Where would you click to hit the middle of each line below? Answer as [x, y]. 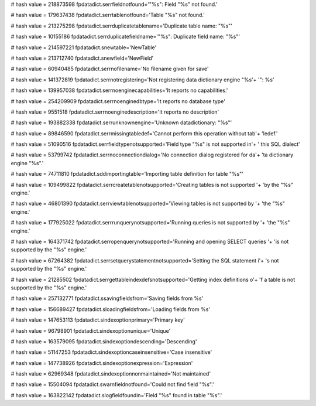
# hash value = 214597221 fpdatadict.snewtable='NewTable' [84, 47]
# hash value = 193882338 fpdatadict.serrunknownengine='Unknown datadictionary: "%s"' [121, 122]
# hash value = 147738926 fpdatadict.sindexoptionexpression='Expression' [102, 363]
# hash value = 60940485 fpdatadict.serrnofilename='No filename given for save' [110, 69]
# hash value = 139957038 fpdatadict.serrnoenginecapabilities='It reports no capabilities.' [119, 90]
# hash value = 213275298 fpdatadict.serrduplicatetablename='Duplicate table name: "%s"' [122, 26]
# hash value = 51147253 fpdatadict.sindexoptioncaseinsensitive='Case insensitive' [111, 352]
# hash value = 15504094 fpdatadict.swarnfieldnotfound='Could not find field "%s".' [113, 384]
